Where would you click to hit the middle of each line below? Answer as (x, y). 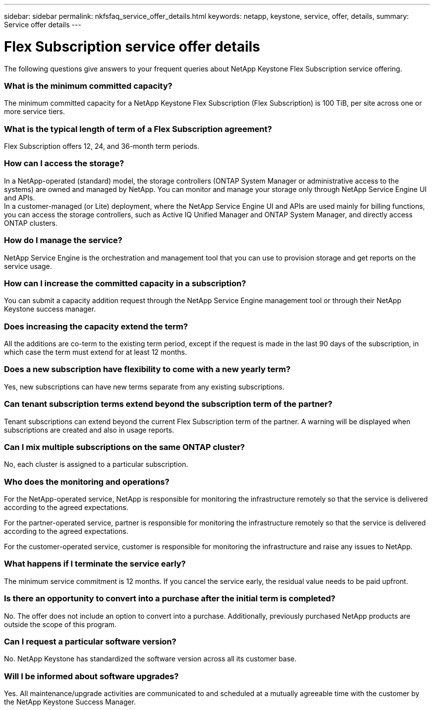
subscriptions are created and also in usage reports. (89, 430)
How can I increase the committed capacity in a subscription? (125, 283)
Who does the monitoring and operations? (87, 482)
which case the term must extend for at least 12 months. (96, 352)
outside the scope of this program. (60, 624)
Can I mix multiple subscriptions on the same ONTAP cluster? (125, 447)
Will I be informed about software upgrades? (91, 676)
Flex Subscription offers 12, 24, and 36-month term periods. (102, 146)
